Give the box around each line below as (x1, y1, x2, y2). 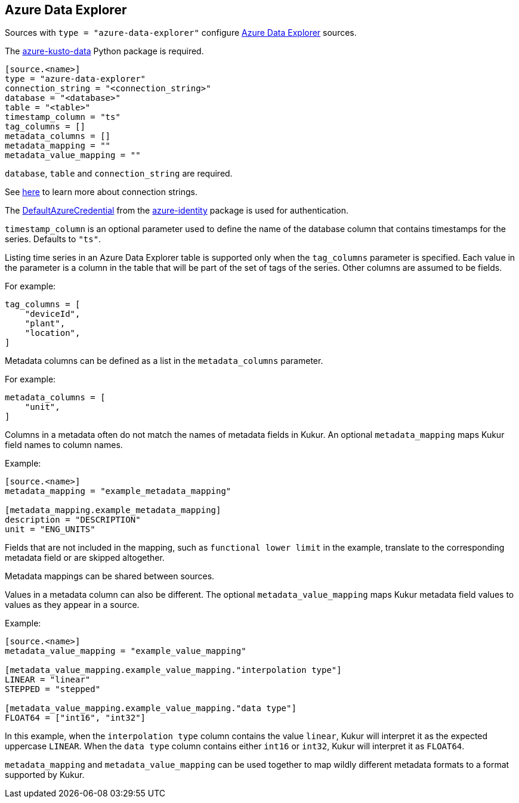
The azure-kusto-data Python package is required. (5, 46, 204, 57)
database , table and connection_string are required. (5, 168, 233, 179)
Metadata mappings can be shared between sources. (5, 571, 215, 582)
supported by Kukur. (5, 770, 85, 780)
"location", (24, 328, 81, 338)
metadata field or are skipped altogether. (5, 552, 165, 563)
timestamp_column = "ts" (5, 112, 121, 122)
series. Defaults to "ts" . (5, 234, 101, 245)
